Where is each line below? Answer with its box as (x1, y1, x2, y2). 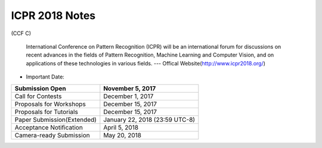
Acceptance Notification (14, 123, 83, 131)
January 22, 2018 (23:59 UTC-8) (103, 115, 196, 124)
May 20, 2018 (103, 131, 141, 139)
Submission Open (14, 84, 66, 92)
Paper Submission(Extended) (14, 115, 97, 124)
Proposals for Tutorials (14, 108, 79, 116)
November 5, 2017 (103, 84, 156, 92)
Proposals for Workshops (14, 100, 86, 108)
